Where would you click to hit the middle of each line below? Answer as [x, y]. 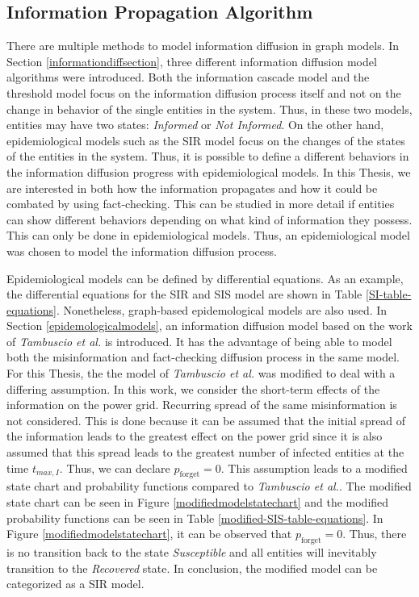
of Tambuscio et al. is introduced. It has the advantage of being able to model [199, 341]
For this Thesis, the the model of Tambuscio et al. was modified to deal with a [201, 373]
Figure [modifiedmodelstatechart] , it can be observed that [149, 534]
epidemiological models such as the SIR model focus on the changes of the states [206, 140]
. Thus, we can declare [115, 468]
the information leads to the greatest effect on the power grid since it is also [195, 436]
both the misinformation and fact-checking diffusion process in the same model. [203, 357]
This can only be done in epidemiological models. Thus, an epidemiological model [208, 235]
